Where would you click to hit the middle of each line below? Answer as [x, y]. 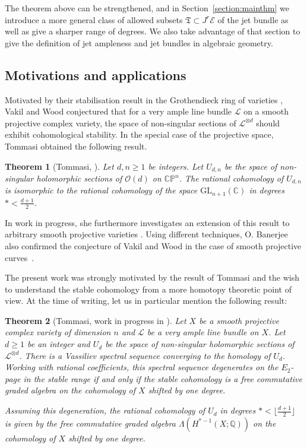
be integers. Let [176, 166]
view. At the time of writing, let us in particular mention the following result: [146, 301]
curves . [20, 257]
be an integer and [58, 344]
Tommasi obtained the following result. [76, 146]
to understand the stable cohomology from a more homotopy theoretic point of [148, 289]
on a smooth [266, 111]
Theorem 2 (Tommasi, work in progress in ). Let [96, 320]
